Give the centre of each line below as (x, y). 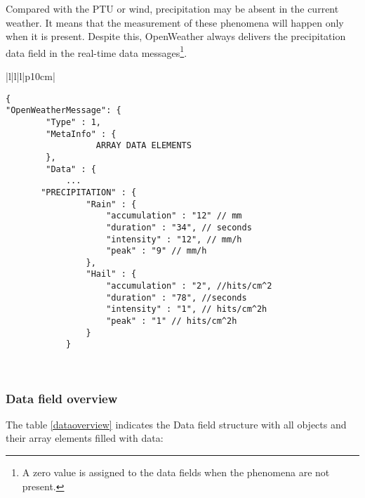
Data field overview (62, 398)
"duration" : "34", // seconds (179, 227)
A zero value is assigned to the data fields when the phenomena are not (176, 472)
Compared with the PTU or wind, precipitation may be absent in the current (172, 8)
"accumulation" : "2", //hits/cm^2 (189, 286)
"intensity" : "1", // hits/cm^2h (187, 309)
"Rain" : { (111, 204)
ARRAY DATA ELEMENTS (144, 146)
